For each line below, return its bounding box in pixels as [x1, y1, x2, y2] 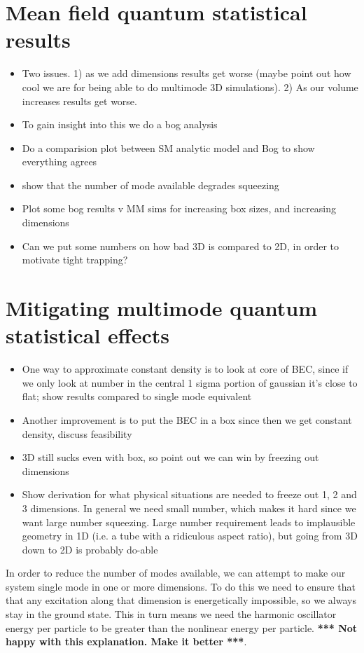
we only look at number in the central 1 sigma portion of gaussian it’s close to [22, 375, 358, 390]
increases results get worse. [22, 93, 137, 108]
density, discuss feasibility [22, 426, 132, 441]
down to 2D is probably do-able [22, 542, 158, 556]
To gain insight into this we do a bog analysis [22, 117, 218, 132]
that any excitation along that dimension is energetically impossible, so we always [6, 593, 356, 607]
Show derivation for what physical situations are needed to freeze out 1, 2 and [22, 487, 357, 502]
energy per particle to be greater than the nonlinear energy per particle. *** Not [6, 620, 358, 635]
